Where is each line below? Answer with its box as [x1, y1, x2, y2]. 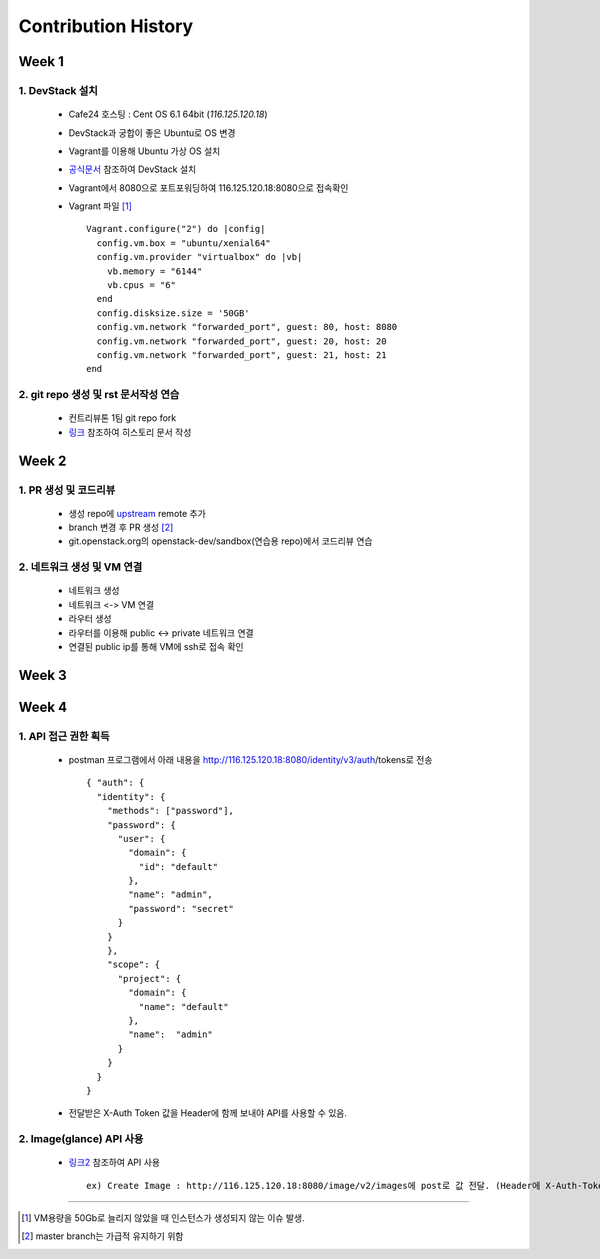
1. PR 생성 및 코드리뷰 [18, 483, 116, 497]
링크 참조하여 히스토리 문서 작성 [68, 426, 192, 438]
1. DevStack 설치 [18, 83, 99, 97]
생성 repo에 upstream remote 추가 [68, 507, 207, 519]
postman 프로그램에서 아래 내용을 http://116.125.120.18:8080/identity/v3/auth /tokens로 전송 [68, 753, 433, 765]
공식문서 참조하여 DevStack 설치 [68, 163, 197, 175]
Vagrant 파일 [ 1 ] [68, 200, 132, 212]
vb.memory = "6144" [106, 265, 203, 277]
